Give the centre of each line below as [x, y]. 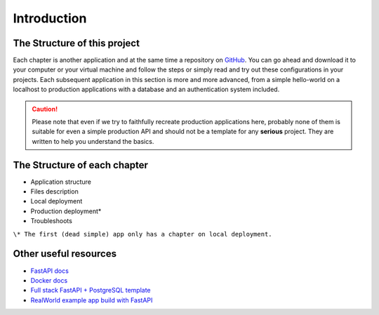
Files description [54, 192]
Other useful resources [65, 254]
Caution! [45, 109]
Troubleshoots [52, 221]
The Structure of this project [77, 43]
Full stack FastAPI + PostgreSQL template [91, 290]
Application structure [61, 182]
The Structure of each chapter [81, 165]
